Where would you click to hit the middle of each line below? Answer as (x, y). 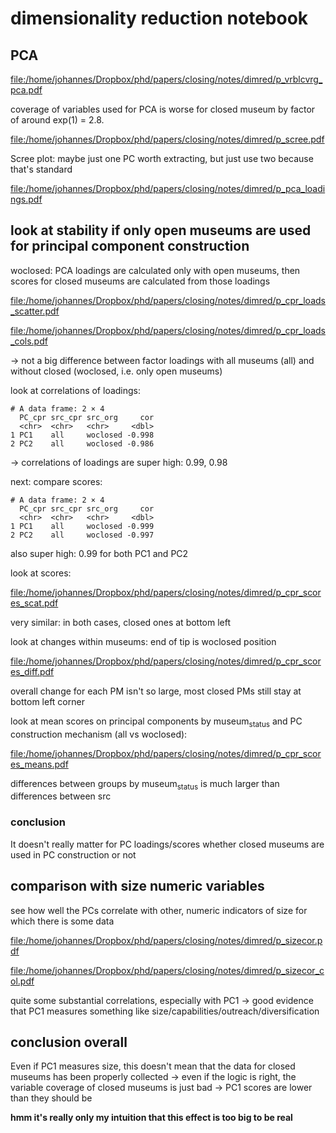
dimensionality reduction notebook (159, 18)
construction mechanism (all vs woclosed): (99, 734)
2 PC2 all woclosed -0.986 (82, 443)
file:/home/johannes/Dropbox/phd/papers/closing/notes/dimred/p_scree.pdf (167, 139)
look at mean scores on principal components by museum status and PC (156, 722)
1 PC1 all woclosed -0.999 (82, 526)
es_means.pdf (39, 764)
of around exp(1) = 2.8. (57, 120)
